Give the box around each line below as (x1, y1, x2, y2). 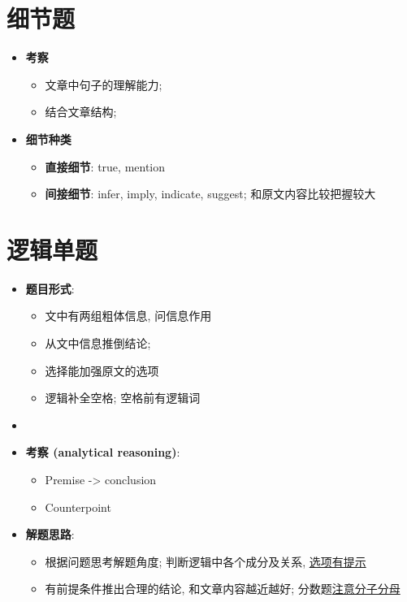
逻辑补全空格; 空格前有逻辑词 (45, 389, 201, 406)
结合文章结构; (45, 103, 117, 120)
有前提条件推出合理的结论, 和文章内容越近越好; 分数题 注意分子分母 (45, 580, 401, 597)
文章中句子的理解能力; (45, 76, 162, 93)
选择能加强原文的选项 (45, 362, 159, 379)
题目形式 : (25, 279, 75, 297)
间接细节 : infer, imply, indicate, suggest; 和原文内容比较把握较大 (45, 185, 376, 202)
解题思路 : (25, 526, 75, 543)
